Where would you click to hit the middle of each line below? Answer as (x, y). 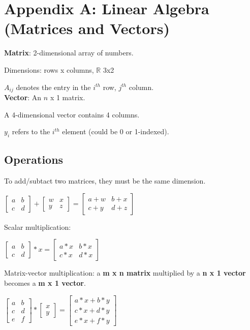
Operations (34, 159)
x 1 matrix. (68, 97)
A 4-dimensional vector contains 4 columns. (72, 114)
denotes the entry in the (53, 87)
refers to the (31, 131)
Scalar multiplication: (38, 227)
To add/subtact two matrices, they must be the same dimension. (105, 181)
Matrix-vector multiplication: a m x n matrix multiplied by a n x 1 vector (125, 273)
